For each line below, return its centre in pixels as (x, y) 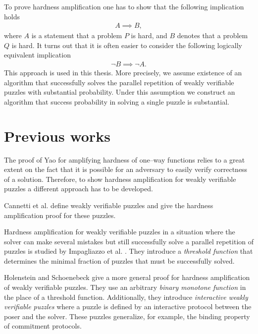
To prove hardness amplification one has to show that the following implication (124, 6)
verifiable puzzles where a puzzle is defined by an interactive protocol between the (128, 306)
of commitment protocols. (43, 326)
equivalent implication (37, 55)
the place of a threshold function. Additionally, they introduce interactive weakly (126, 297)
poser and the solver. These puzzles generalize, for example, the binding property (127, 316)
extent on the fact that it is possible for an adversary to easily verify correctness (126, 169)
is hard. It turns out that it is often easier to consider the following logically (127, 45)
